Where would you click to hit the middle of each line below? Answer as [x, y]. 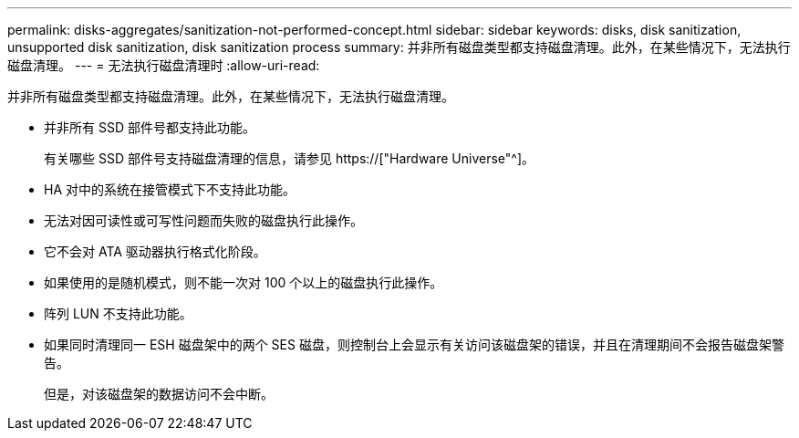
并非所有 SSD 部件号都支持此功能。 [150, 127]
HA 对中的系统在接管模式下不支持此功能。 [170, 189]
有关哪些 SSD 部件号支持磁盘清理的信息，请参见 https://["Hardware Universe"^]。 [290, 158]
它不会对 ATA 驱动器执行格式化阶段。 [155, 251]
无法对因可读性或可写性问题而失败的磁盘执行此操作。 [203, 220]
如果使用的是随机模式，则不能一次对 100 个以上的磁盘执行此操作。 [244, 282]
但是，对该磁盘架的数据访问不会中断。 [159, 394]
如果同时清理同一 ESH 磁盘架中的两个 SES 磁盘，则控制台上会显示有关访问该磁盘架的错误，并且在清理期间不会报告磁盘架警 [414, 344]
